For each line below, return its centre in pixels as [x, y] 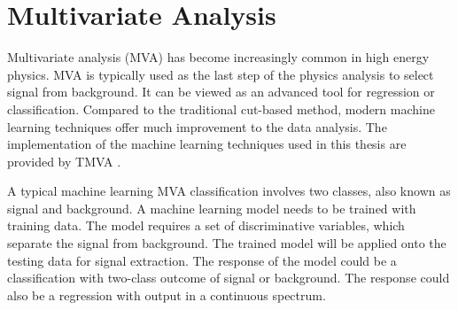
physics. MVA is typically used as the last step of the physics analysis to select [221, 74]
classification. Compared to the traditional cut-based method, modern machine [221, 108]
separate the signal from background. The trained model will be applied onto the [227, 243]
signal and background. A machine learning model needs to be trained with [212, 208]
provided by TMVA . [64, 161]
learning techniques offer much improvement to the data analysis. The [197, 126]
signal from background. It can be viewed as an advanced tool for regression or [221, 92]
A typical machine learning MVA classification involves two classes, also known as [229, 191]
